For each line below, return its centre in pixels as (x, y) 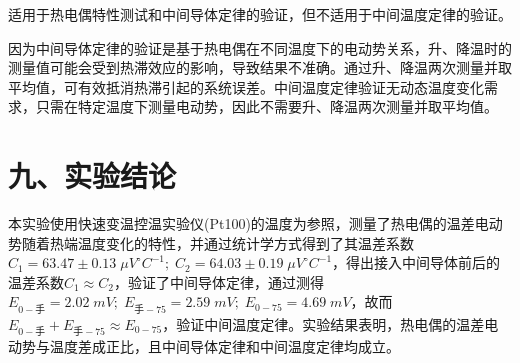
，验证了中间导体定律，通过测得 (218, 281)
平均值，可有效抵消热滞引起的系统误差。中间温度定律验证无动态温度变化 (246, 86)
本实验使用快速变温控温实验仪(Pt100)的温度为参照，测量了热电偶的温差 (241, 223)
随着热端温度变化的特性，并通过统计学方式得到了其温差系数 (217, 242)
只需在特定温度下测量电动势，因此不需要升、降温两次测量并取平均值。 (266, 106)
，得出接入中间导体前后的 (416, 262)
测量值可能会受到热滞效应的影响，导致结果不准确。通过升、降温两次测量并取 (260, 67)
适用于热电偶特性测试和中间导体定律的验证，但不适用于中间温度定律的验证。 (260, 14)
